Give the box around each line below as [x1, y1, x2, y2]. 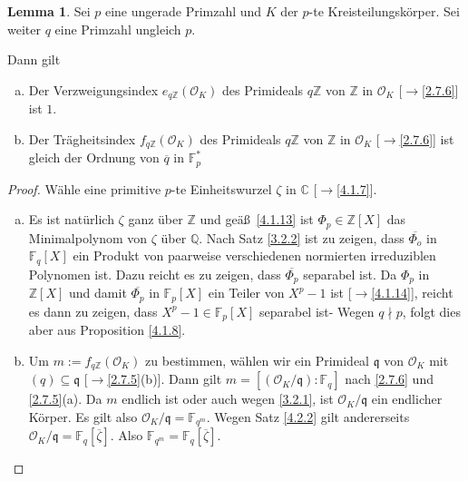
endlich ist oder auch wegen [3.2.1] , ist [122, 389, 334, 408]
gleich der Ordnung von [28, 148, 160, 167]
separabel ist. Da [303, 264, 397, 283]
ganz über [128, 210, 183, 229]
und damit [69, 283, 127, 302]
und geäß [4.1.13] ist [200, 210, 314, 229]
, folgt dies [402, 301, 461, 320]
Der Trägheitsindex [28, 129, 136, 148]
